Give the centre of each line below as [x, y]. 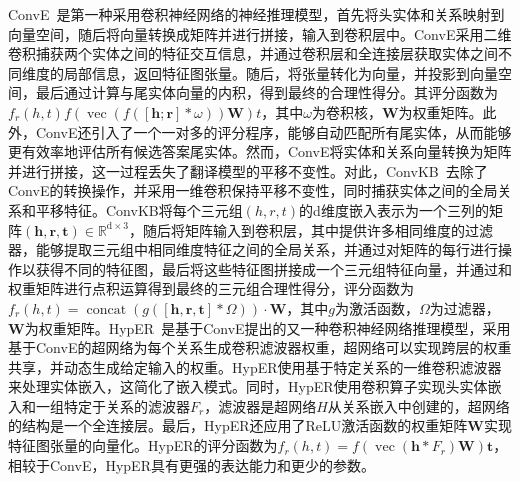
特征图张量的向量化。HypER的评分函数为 [143, 445]
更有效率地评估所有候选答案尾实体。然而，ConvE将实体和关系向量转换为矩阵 [260, 151]
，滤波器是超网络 [260, 405]
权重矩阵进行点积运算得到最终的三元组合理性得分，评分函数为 [211, 288]
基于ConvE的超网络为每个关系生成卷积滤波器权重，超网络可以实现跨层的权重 [260, 347]
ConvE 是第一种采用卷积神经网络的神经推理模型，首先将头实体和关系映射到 [256, 14]
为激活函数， [376, 307]
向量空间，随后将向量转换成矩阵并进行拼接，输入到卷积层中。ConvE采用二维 [260, 33]
